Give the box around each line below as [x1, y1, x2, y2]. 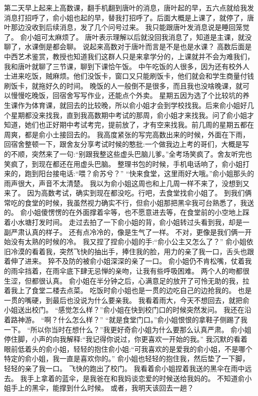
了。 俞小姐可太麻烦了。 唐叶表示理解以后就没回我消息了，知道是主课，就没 [4, 31, 252, 42]
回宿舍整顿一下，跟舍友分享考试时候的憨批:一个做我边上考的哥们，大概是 [4, 139, 242, 149]
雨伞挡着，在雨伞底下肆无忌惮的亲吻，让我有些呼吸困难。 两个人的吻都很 [10, 266, 250, 276]
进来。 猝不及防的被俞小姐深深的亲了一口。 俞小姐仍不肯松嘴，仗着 [24, 256, 245, 266]
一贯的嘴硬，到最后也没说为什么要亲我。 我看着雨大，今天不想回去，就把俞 [4, 295, 250, 305]
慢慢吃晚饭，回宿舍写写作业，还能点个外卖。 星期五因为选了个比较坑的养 [10, 90, 250, 100]
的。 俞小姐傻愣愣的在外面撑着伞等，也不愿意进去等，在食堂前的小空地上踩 [4, 207, 250, 217]
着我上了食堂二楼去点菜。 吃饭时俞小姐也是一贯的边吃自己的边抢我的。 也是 [4, 285, 252, 296]
